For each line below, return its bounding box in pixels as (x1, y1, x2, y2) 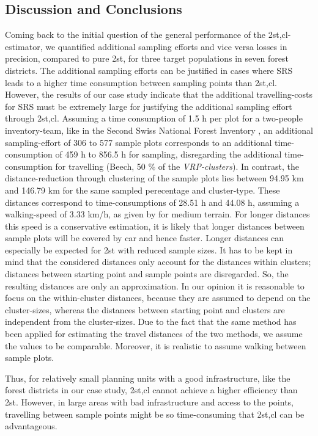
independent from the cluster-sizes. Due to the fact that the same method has (5, 315, 297, 328)
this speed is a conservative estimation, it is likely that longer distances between (5, 219, 305, 232)
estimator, (5, 40, 43, 53)
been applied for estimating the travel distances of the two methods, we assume (5, 327, 303, 340)
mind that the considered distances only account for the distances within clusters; (5, 255, 311, 268)
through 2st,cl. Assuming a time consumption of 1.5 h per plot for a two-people (5, 112, 303, 125)
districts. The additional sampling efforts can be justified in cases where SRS (5, 64, 293, 76)
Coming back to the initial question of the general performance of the (5, 28, 266, 41)
